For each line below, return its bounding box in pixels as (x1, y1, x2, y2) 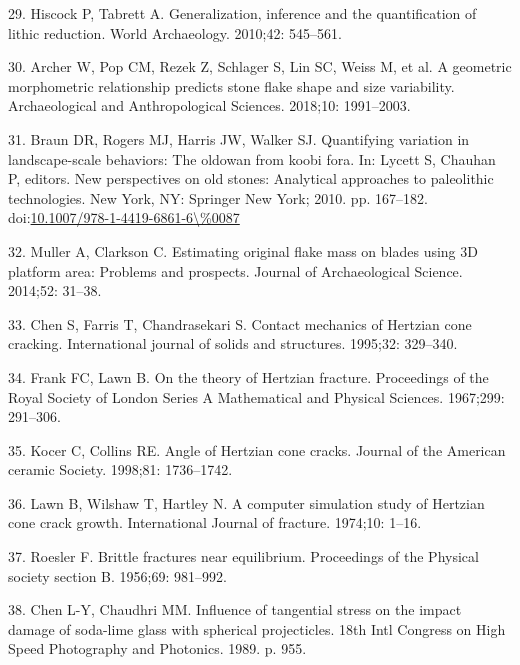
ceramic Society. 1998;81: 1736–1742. (8, 459, 233, 480)
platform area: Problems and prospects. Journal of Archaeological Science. (8, 260, 463, 281)
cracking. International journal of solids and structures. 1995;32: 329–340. (8, 333, 458, 354)
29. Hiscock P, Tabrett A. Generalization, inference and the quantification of (8, 3, 477, 23)
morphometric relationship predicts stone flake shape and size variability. (8, 75, 455, 96)
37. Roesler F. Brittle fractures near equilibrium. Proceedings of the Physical (8, 546, 479, 567)
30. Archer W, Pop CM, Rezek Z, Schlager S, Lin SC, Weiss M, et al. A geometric (8, 56, 512, 77)
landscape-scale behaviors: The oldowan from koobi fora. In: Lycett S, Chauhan (8, 148, 496, 169)
